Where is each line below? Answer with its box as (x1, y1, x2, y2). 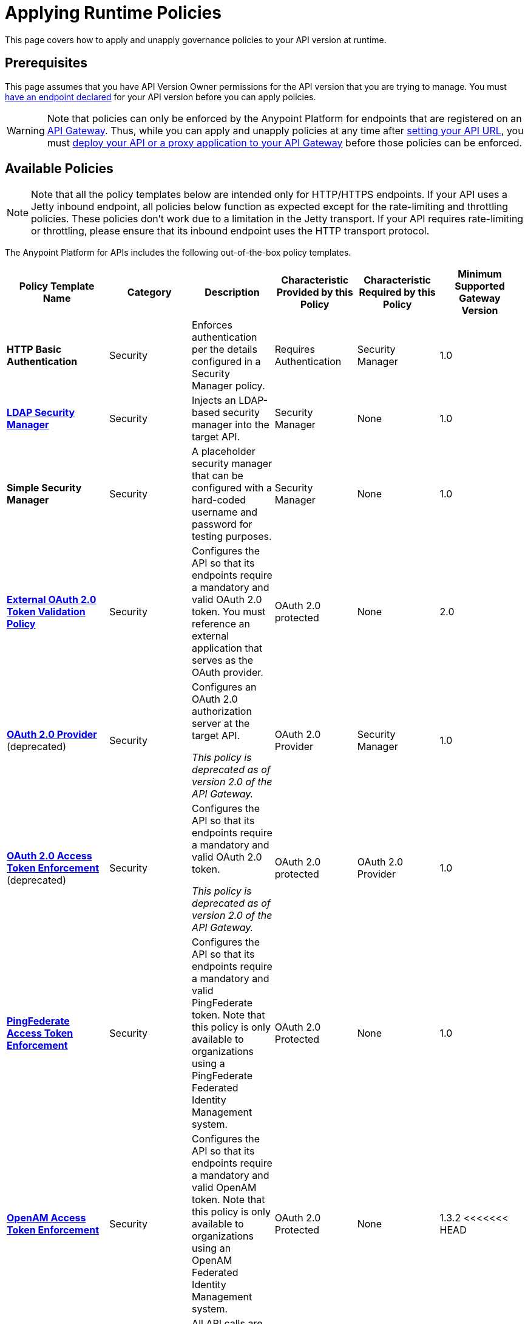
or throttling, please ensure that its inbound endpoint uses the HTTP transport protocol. (31, 225, 430, 237)
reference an (192, 618, 250, 630)
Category (127, 286, 172, 299)
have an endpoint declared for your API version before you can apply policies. (5, 91, 316, 102)
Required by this (359, 286, 436, 299)
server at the (192, 717, 250, 730)
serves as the (192, 654, 254, 667)
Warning (7, 124, 45, 137)
